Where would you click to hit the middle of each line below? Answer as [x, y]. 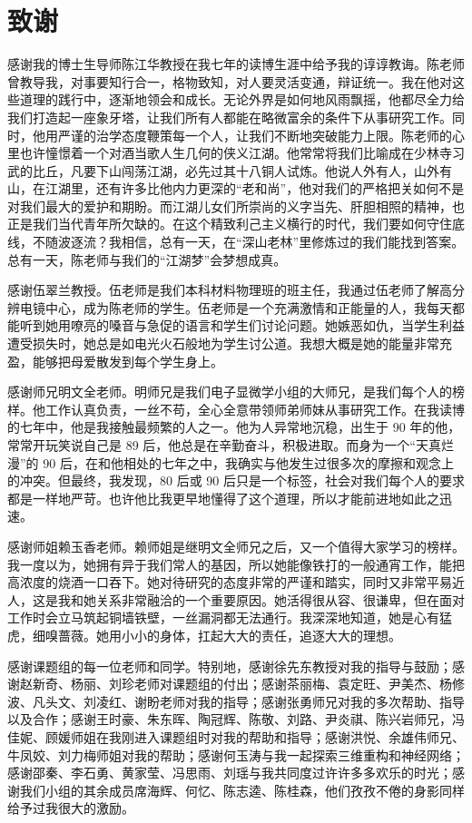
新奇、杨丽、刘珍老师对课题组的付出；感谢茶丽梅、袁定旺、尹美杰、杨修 [248, 684]
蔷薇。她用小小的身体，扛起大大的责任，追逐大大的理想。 [229, 635]
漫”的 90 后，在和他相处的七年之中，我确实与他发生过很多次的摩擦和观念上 [231, 462]
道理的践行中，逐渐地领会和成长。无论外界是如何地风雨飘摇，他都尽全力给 [242, 99]
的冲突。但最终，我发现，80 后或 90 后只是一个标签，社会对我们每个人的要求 [236, 480]
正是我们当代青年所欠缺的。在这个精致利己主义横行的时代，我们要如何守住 [230, 224]
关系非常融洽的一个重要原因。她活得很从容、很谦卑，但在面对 [280, 599]
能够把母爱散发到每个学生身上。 [128, 361]
